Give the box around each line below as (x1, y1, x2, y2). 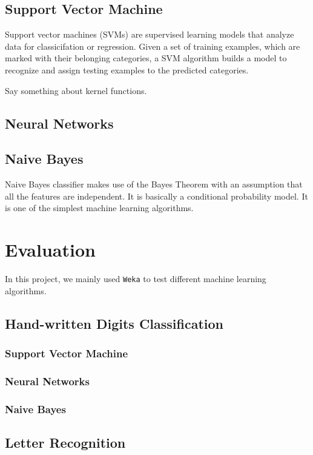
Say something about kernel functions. (5, 84, 147, 96)
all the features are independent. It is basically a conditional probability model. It (5, 189, 308, 202)
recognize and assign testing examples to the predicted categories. (5, 63, 249, 76)
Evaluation (5, 237, 96, 262)
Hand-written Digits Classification (5, 314, 224, 332)
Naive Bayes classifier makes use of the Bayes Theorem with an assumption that (5, 178, 303, 190)
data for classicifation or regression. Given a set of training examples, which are (5, 39, 300, 52)
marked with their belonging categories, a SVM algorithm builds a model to (5, 52, 287, 64)
